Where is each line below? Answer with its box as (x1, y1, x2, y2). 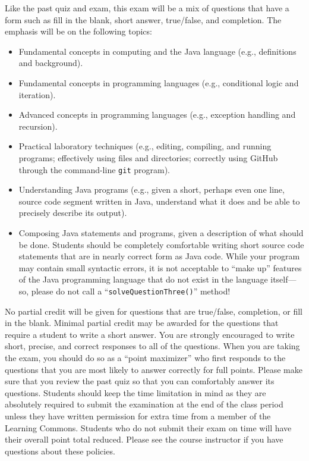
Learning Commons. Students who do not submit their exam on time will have (5, 421, 292, 434)
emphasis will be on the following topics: (5, 25, 152, 37)
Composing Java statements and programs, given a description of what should (18, 226, 304, 239)
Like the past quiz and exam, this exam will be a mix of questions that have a (5, 2, 289, 14)
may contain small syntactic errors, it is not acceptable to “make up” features (18, 261, 302, 274)
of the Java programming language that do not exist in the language (18, 273, 268, 286)
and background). (18, 57, 83, 69)
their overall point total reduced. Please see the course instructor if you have (5, 433, 283, 446)
